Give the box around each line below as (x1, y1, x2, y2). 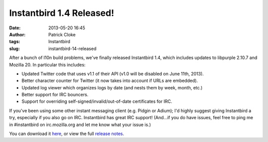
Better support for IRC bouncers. (21, 92, 89, 98)
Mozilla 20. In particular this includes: (9, 62, 86, 68)
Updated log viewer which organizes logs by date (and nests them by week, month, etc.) (21, 84, 203, 90)
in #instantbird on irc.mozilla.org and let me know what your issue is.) (9, 122, 151, 128)
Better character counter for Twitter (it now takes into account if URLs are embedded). (21, 77, 198, 84)
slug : (9, 45, 20, 52)
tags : (9, 39, 20, 45)
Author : (9, 31, 26, 37)
